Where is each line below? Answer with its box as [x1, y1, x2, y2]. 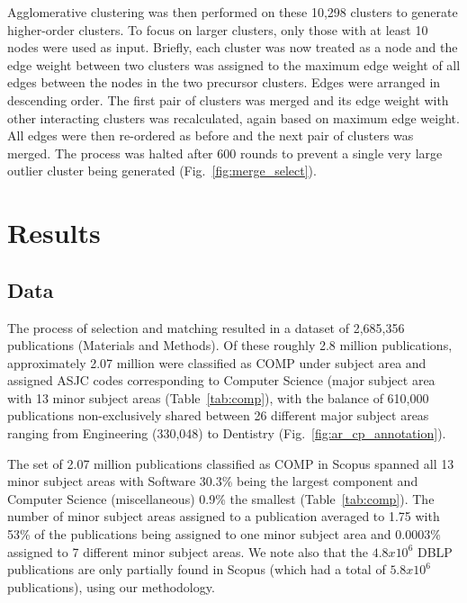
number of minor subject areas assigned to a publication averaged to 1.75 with [7, 507, 440, 526]
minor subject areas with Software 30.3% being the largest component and [7, 472, 418, 490]
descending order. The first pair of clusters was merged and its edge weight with [7, 90, 449, 109]
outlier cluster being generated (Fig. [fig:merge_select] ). [7, 161, 317, 180]
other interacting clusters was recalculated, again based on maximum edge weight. [7, 108, 460, 127]
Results [7, 214, 101, 251]
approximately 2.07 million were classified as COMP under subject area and [7, 353, 427, 372]
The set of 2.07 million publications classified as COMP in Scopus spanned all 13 [7, 454, 454, 472]
